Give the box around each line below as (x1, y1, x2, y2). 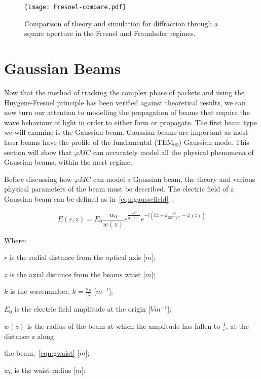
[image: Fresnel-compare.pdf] (24, 4, 126, 11)
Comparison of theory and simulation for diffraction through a (24, 18, 218, 28)
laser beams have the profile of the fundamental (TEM (4, 136, 174, 147)
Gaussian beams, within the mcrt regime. (4, 157, 132, 167)
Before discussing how (4, 173, 72, 184)
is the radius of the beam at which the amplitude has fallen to (27, 320, 220, 331)
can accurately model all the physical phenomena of (93, 146, 254, 157)
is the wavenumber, (10, 286, 70, 296)
